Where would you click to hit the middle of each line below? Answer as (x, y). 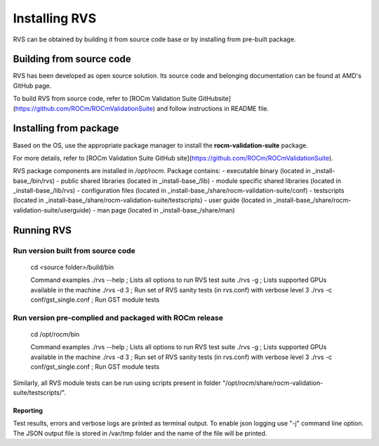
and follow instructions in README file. (213, 108)
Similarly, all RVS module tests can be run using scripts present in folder (117, 383)
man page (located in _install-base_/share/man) (166, 210)
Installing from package (66, 129)
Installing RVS (55, 18)
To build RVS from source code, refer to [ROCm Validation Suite (105, 99)
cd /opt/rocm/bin (55, 334)
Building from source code (72, 59)
